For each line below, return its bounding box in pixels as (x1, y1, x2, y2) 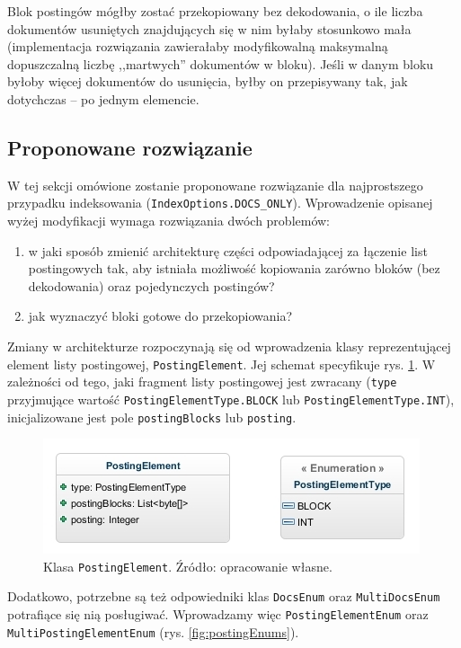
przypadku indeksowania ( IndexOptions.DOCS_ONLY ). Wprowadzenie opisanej (7, 193, 433, 212)
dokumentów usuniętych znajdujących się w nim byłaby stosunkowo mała (7, 19, 412, 38)
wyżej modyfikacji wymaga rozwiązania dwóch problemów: (7, 211, 331, 230)
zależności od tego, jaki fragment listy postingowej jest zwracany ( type (7, 372, 397, 391)
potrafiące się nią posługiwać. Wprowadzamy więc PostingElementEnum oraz (7, 605, 429, 624)
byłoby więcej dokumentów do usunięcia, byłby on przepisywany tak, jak (7, 72, 408, 91)
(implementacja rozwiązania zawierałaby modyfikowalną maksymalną (7, 37, 388, 56)
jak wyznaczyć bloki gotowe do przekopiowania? (28, 306, 293, 325)
